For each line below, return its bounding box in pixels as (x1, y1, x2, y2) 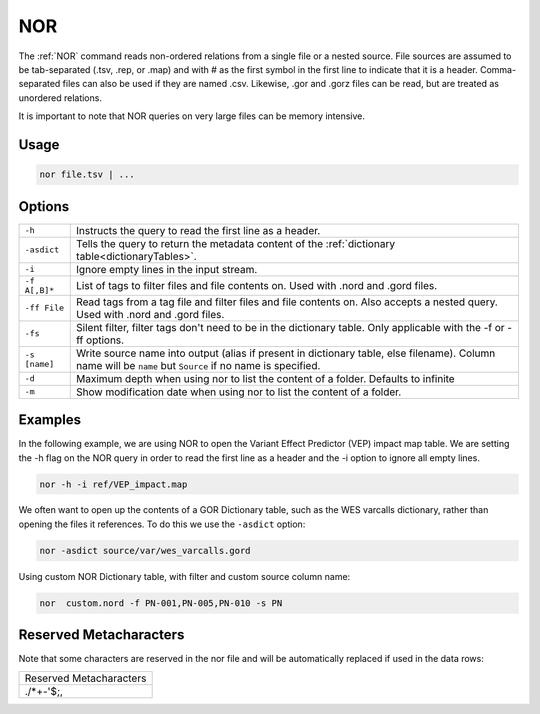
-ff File (24, 303, 65, 314)
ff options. (76, 333, 125, 347)
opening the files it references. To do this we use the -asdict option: (18, 518, 306, 530)
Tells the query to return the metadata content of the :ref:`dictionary (76, 236, 395, 250)
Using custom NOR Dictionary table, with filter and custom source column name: (18, 570, 351, 582)
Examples (18, 411, 82, 429)
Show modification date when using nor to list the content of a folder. (76, 385, 402, 399)
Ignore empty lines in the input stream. (76, 262, 258, 276)
